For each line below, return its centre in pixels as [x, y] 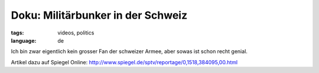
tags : [17, 33]
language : [24, 40]
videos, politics [76, 33]
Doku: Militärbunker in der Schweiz [99, 15]
